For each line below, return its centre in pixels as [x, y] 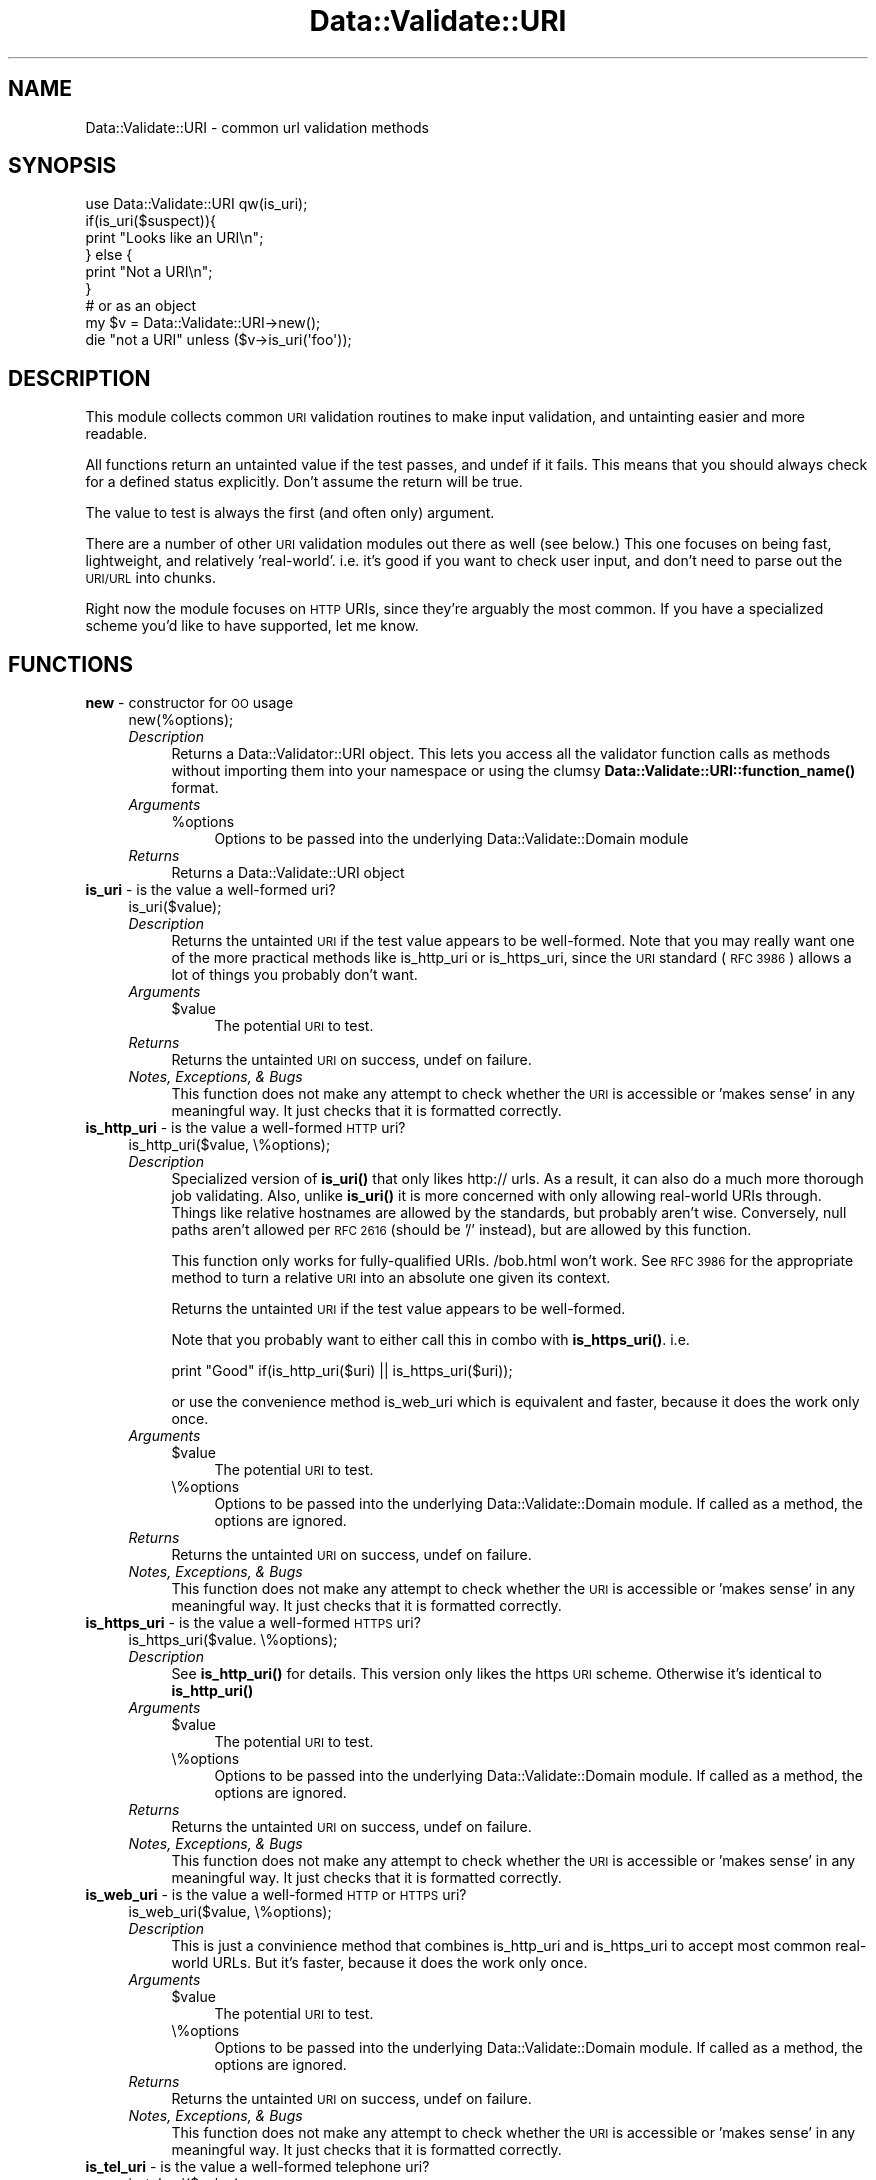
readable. [116, 434]
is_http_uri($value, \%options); [229, 1145]
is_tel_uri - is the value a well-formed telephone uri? [257, 2167]
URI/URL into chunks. [150, 578]
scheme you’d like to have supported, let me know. [252, 626]
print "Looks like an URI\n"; [174, 238]
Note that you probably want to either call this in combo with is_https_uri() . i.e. [430, 1340]
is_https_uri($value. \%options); [233, 1640]
